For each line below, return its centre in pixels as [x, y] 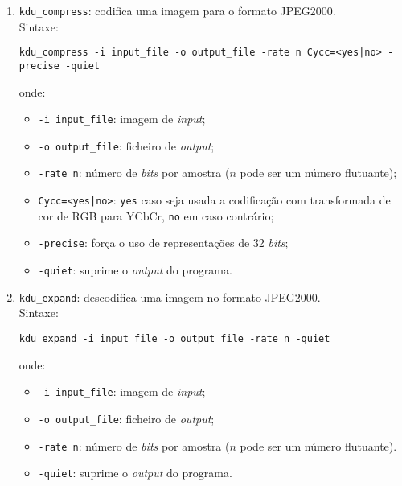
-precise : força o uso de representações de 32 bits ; [163, 243]
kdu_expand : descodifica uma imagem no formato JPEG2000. [170, 297]
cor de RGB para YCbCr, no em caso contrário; [156, 215]
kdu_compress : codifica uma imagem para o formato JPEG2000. [177, 10]
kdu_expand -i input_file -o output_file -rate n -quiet [174, 339]
